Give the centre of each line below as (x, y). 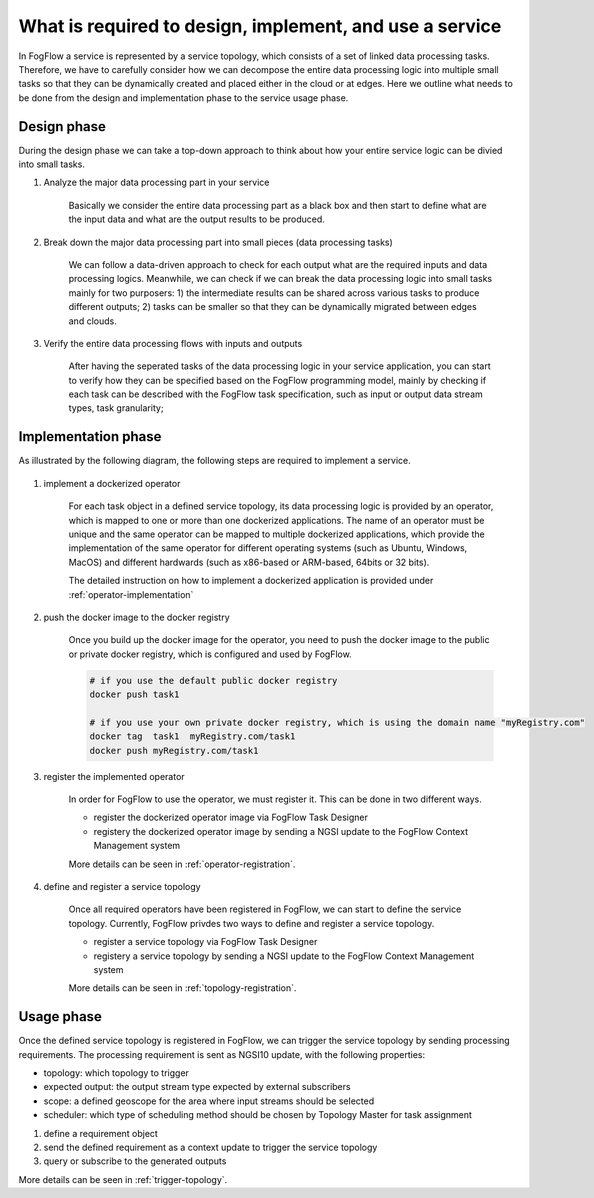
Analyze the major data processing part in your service (156, 182)
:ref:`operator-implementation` (131, 594)
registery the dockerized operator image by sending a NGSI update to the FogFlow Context (281, 831)
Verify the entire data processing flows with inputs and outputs (173, 343)
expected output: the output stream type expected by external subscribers (197, 1087)
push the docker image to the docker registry (136, 617)
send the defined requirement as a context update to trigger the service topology (210, 1147)
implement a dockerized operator (112, 483)
